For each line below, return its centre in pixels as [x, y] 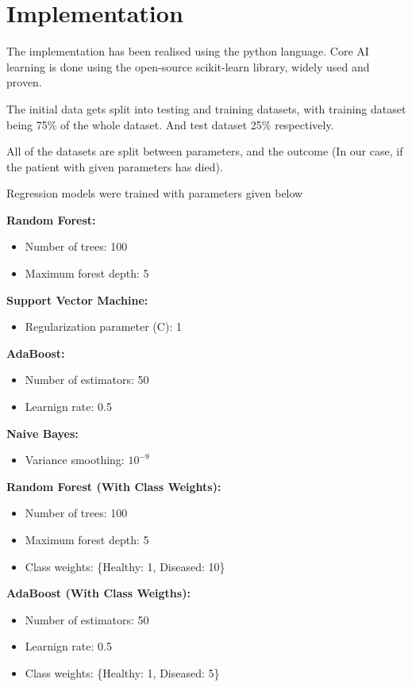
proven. [24, 82]
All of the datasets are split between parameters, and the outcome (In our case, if [205, 151]
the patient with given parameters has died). [115, 166]
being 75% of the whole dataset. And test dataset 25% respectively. [170, 124]
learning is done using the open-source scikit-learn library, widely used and [188, 66]
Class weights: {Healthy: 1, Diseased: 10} [125, 566]
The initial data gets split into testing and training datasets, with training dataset [206, 108]
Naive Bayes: [42, 433]
